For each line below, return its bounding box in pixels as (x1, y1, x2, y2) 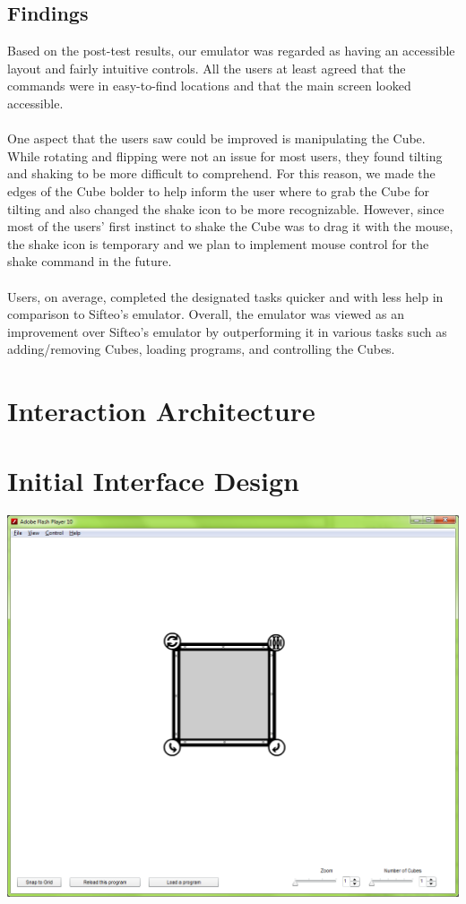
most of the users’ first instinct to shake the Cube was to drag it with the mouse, (7, 217, 453, 236)
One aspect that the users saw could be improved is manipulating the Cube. (7, 129, 426, 148)
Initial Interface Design (7, 462, 299, 499)
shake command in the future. (7, 252, 172, 271)
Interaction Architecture (7, 392, 315, 429)
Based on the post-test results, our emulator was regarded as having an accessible (7, 41, 455, 60)
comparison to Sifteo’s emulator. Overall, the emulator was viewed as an (7, 305, 404, 323)
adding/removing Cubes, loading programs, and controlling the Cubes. (7, 340, 395, 358)
